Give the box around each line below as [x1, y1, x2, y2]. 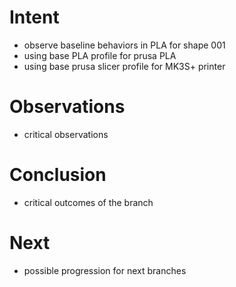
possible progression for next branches [23, 264, 187, 276]
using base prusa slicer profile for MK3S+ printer [23, 60, 226, 72]
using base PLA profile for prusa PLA [23, 49, 177, 61]
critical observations [23, 128, 109, 140]
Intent [9, 6, 60, 29]
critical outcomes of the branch [23, 196, 154, 208]
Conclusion [9, 164, 107, 186]
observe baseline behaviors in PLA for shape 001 [23, 39, 226, 51]
